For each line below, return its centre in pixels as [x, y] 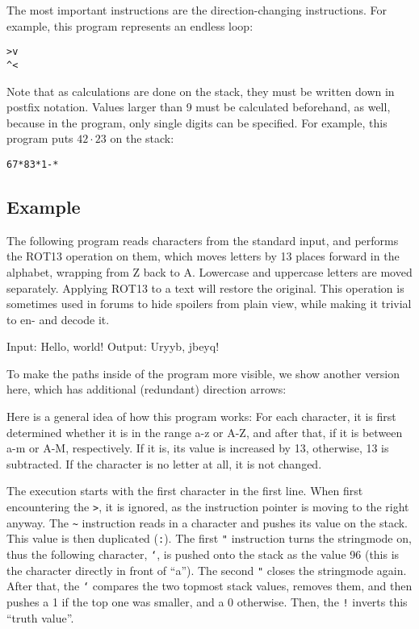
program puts [40, 138]
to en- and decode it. [58, 319]
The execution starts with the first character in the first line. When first [185, 491]
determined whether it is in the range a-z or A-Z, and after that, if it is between [205, 432]
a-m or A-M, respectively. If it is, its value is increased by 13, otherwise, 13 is [198, 448]
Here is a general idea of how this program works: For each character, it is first [201, 417]
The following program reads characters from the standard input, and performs [203, 240]
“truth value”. [40, 617]
